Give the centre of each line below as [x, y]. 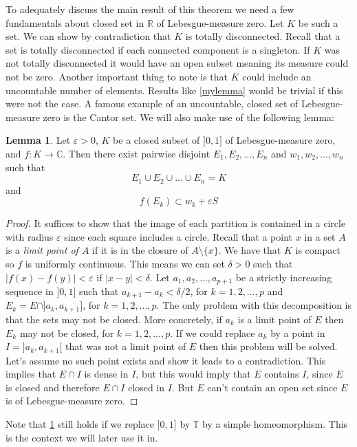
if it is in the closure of [140, 250]
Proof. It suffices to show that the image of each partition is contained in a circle [176, 223]
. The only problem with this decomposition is [254, 305]
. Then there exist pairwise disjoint [137, 153]
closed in [147, 387]
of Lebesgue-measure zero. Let [220, 22]
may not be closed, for [67, 332]
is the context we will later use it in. [82, 437]
